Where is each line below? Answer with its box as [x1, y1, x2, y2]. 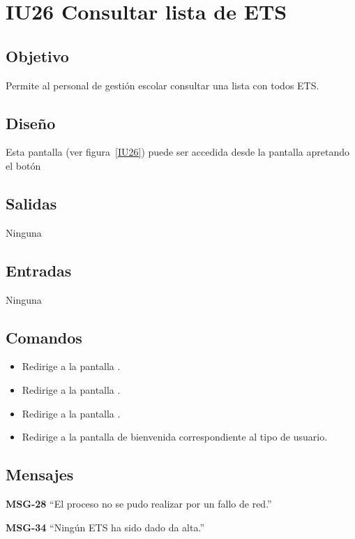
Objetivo [6, 45, 69, 66]
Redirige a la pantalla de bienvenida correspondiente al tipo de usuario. [22, 429, 328, 444]
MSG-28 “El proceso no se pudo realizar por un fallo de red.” [6, 496, 272, 510]
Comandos [6, 326, 82, 348]
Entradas [6, 259, 72, 281]
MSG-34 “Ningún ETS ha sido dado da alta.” [6, 519, 204, 534]
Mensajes [6, 464, 74, 485]
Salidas [6, 192, 57, 214]
